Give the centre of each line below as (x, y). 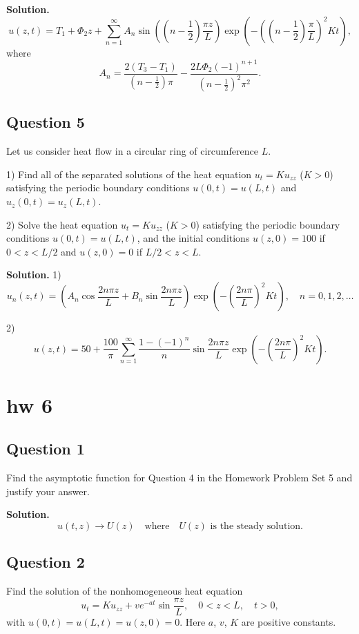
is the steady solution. (256, 526)
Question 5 (46, 122)
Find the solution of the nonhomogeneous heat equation (125, 591)
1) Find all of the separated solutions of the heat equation (129, 174)
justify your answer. (48, 491)
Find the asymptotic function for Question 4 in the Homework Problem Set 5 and (179, 478)
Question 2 (46, 562)
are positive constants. (289, 621)
